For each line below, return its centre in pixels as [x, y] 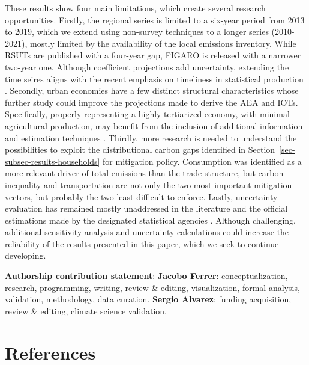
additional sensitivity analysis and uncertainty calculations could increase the [147, 232]
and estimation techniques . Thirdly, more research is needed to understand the [151, 137]
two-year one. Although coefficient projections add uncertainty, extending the [147, 66]
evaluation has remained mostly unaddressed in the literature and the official [146, 208]
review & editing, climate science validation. [86, 311]
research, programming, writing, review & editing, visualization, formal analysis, [152, 287]
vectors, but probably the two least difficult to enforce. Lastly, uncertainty [141, 196]
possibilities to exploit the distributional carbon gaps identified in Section [140, 149]
